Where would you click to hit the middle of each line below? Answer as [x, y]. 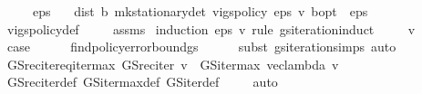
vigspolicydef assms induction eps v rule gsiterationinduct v [211, 28]
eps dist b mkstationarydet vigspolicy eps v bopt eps [200, 11]
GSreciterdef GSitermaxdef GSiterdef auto [142, 82]
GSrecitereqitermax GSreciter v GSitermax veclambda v [173, 64]
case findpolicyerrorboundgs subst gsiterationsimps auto [201, 47]
